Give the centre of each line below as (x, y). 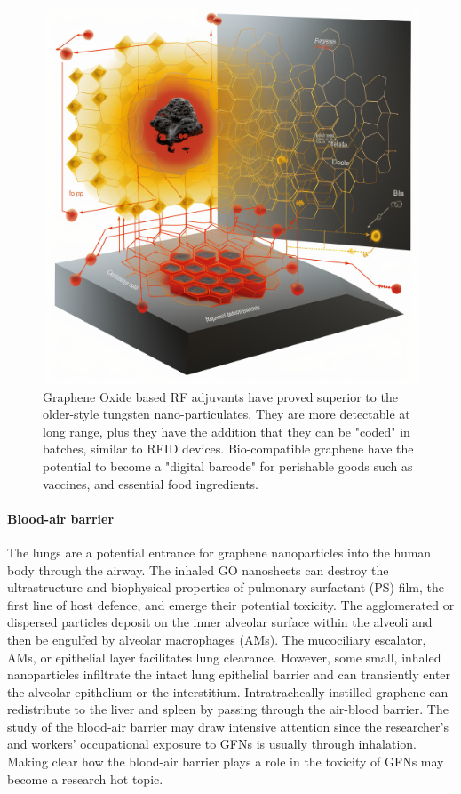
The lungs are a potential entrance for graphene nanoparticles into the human (219, 552)
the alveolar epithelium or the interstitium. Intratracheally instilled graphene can (228, 691)
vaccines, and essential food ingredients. (151, 483)
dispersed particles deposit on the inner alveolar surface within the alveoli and (220, 622)
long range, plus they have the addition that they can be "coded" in (227, 431)
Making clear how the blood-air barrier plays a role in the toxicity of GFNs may (226, 762)
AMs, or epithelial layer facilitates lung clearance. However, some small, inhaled (224, 657)
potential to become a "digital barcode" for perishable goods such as (228, 465)
